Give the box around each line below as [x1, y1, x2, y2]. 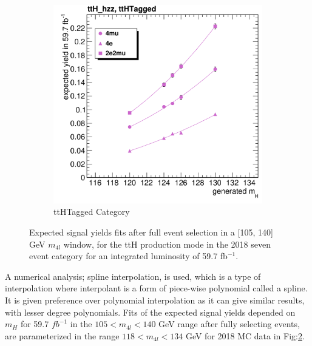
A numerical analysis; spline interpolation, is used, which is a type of [5, 270, 261, 282]
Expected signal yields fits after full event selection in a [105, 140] [29, 226, 273, 239]
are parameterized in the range [5, 329, 120, 342]
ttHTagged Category [53, 205, 130, 218]
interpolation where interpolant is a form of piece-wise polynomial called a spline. [5, 282, 308, 294]
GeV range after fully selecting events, [158, 317, 300, 330]
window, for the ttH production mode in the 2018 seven [63, 237, 271, 250]
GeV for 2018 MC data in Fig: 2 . [185, 329, 305, 342]
